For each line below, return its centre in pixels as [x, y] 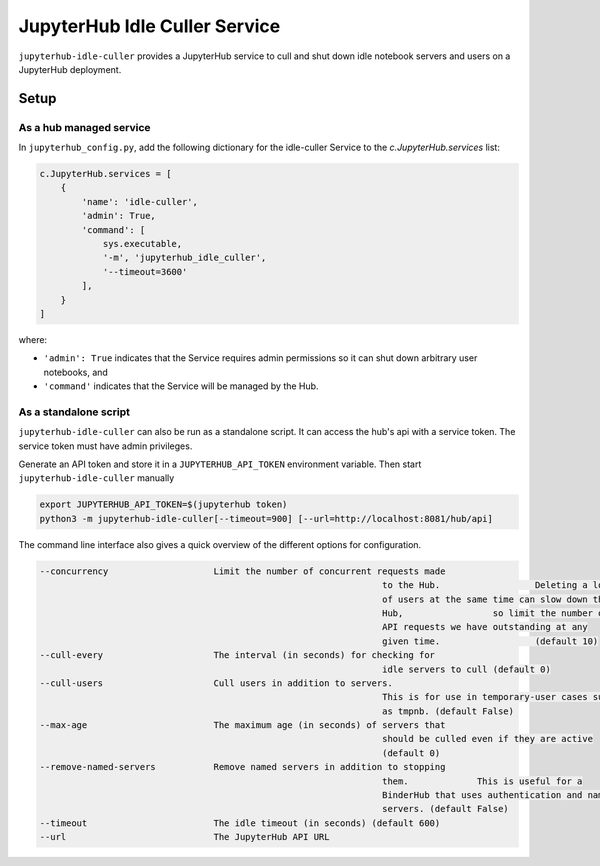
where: [33, 339]
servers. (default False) [445, 809]
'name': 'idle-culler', [140, 201]
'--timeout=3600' [145, 271]
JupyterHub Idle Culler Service [149, 26]
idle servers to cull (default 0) [466, 669]
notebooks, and [76, 372]
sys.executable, [142, 244]
